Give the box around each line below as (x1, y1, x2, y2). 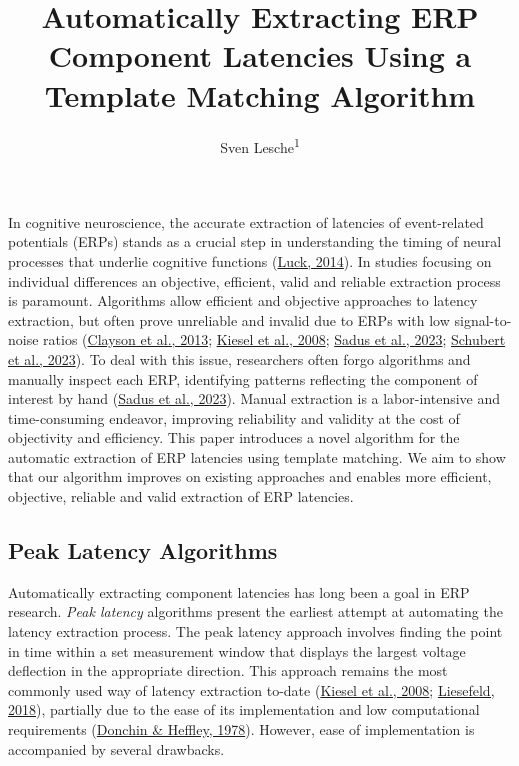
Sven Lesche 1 (220, 133, 300, 157)
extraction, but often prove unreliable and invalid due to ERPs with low (8, 309, 450, 330)
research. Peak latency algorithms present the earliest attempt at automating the (8, 601, 503, 622)
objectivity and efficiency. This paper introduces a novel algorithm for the (8, 427, 460, 448)
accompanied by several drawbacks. (8, 738, 225, 759)
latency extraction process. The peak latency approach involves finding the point (8, 621, 503, 642)
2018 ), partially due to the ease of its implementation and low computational (8, 699, 480, 720)
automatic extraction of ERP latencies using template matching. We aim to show (8, 446, 506, 467)
